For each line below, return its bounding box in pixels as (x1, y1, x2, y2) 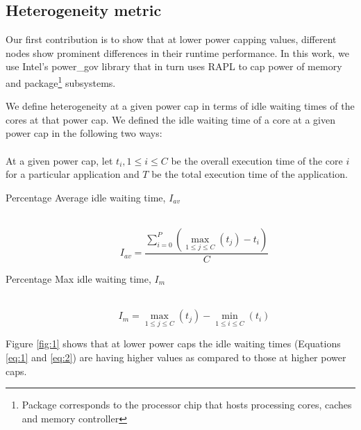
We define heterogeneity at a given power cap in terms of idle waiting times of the (6, 99, 355, 113)
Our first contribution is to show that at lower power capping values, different (6, 32, 337, 47)
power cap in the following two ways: (6, 126, 162, 140)
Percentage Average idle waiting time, (6, 190, 166, 204)
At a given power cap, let (6, 153, 113, 167)
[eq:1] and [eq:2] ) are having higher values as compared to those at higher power (6, 350, 346, 365)
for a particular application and (6, 167, 140, 181)
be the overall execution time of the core (171, 153, 343, 167)
